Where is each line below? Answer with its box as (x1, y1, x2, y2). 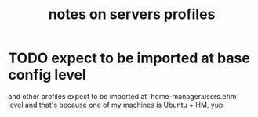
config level (8, 66, 86, 83)
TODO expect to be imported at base (8, 49, 251, 67)
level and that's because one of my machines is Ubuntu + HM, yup (8, 100, 223, 109)
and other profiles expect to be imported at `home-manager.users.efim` (8, 91, 239, 101)
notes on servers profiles (48, 5, 216, 23)
